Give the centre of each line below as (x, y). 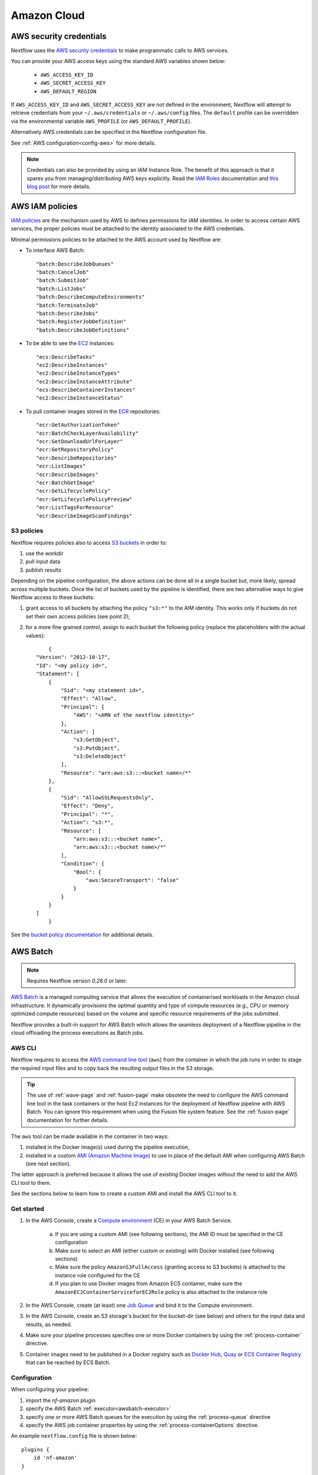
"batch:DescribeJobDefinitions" (83, 330)
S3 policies (27, 531)
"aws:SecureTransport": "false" (132, 880)
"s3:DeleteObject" (100, 756)
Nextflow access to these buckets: (53, 597)
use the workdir (45, 553)
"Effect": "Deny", (87, 806)
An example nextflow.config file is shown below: (74, 1436)
